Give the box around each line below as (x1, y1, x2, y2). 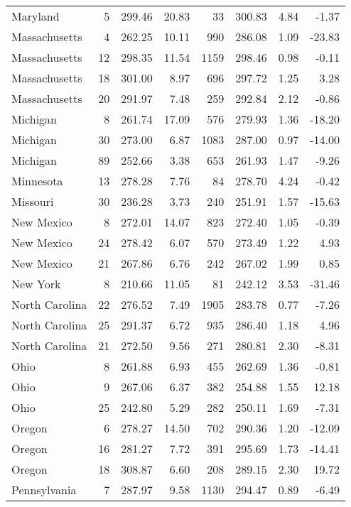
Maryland (11, 8, 60, 24)
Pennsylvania (11, 481, 77, 498)
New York (11, 276, 61, 292)
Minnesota (11, 173, 63, 189)
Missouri (11, 193, 54, 209)
